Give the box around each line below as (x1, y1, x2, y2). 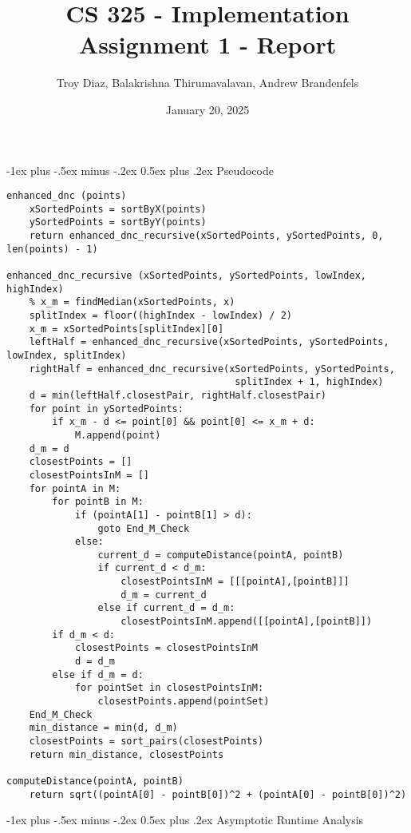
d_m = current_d (121, 589, 207, 601)
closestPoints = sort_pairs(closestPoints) (29, 736, 264, 747)
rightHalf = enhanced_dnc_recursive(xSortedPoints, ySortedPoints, (29, 363, 395, 375)
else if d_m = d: (52, 668, 144, 680)
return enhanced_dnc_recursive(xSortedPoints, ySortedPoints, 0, (29, 230, 384, 242)
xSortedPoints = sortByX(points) (29, 203, 207, 215)
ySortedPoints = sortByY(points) (29, 216, 207, 228)
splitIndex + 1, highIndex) (235, 376, 384, 388)
